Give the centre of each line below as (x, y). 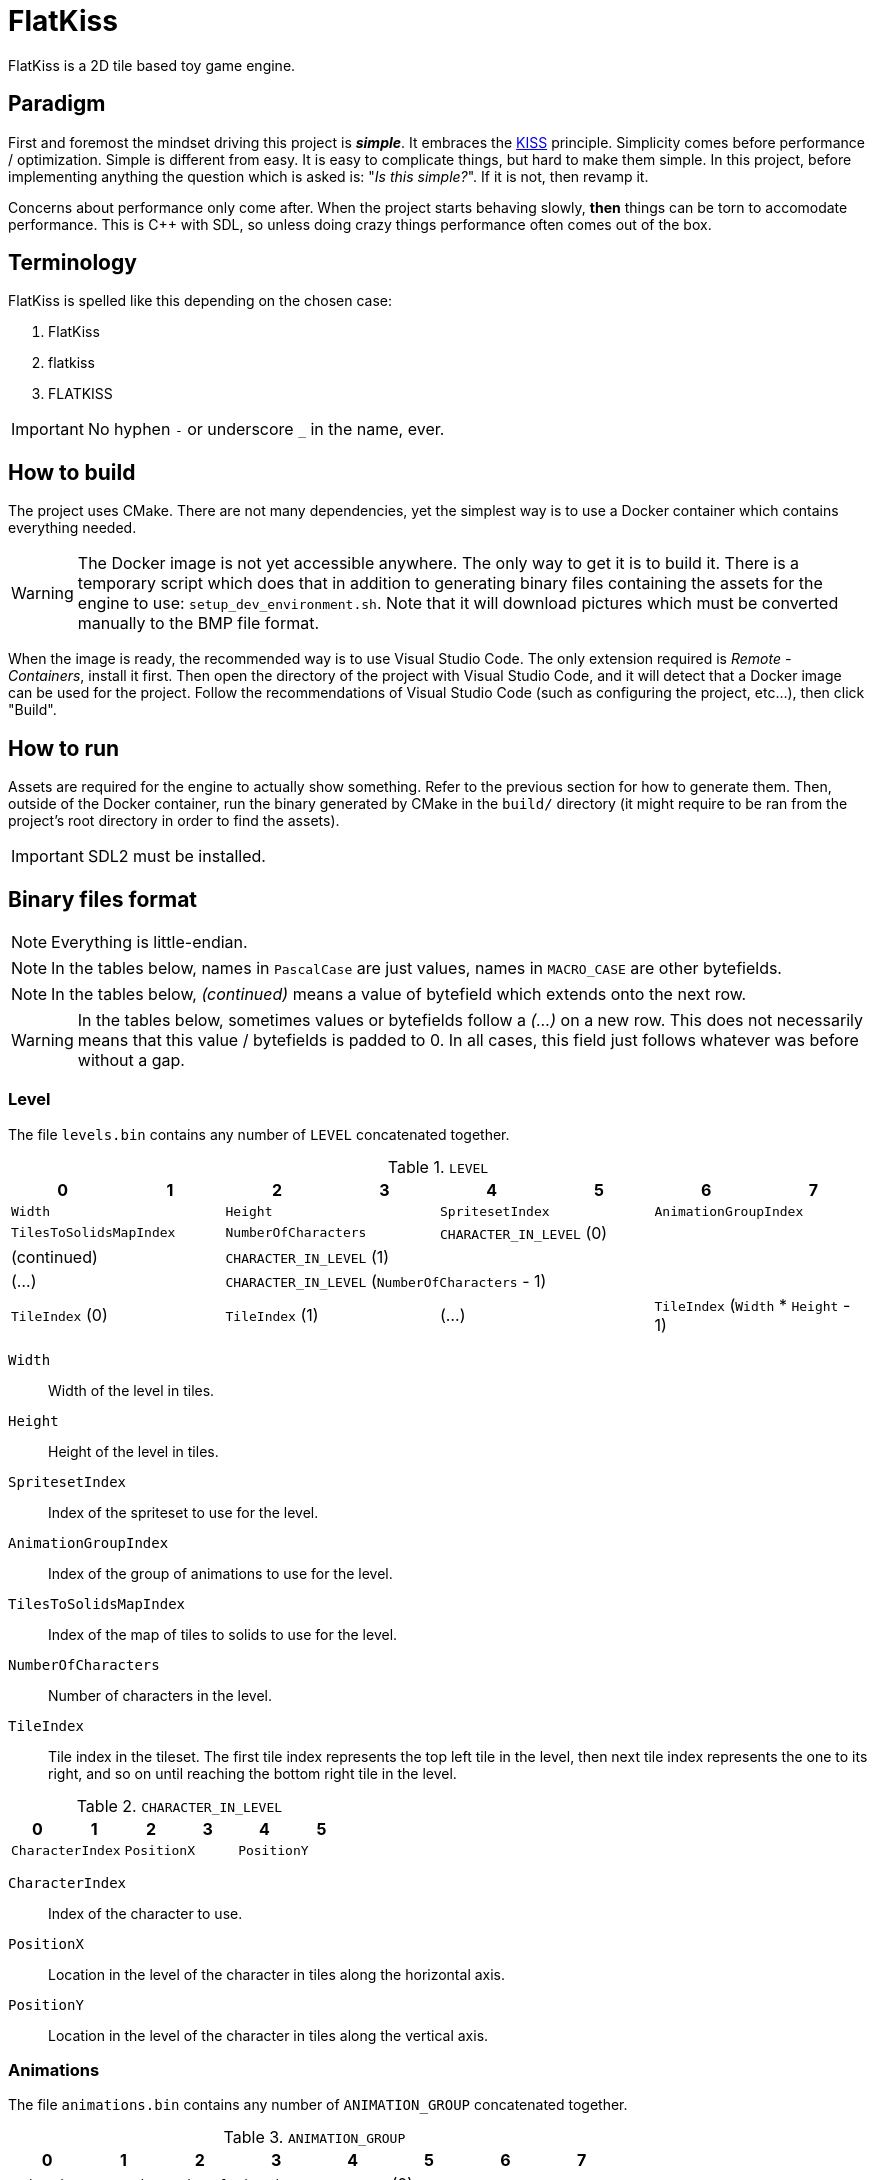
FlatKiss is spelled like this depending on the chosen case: (200, 301)
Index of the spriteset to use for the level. (183, 1512)
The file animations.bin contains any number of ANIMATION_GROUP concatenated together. (318, 2105)
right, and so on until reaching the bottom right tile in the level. (252, 1773)
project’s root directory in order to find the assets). (174, 821)
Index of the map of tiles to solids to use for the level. (223, 1634)
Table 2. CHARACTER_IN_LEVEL (179, 1805)
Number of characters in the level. (160, 1695)
